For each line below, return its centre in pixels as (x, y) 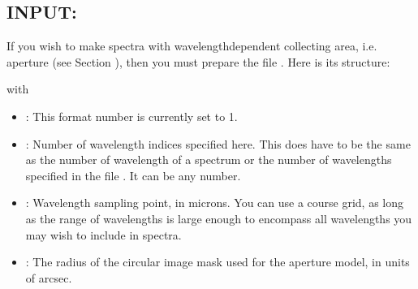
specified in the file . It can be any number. (133, 175)
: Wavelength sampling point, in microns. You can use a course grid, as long (215, 203)
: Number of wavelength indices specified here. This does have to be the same (218, 143)
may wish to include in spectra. (103, 234)
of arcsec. (49, 277)
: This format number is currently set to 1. (131, 116)
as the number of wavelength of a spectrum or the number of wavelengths (209, 160)
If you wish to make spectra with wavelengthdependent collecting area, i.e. (192, 46)
